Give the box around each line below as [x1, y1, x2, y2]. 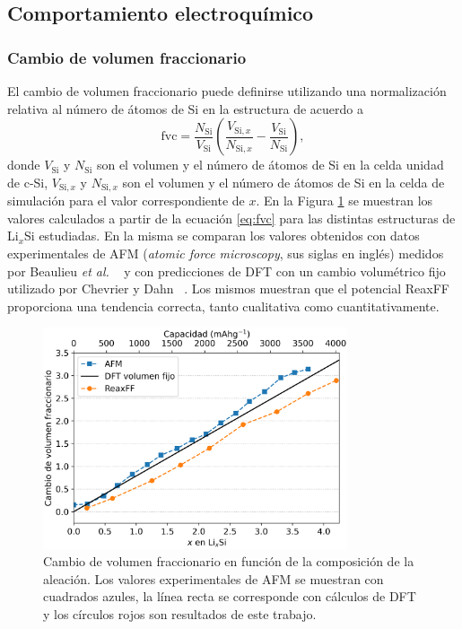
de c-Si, [7, 172, 48, 191]
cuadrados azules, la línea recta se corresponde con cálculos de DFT [43, 587, 416, 606]
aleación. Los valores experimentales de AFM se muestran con [43, 569, 384, 588]
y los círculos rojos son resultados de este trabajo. [43, 604, 317, 623]
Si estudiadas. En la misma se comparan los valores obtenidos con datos [24, 226, 420, 245]
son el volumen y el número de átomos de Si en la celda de [122, 172, 445, 191]
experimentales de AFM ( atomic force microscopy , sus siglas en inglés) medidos [7, 244, 444, 263]
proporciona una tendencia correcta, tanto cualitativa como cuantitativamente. [7, 296, 440, 315]
